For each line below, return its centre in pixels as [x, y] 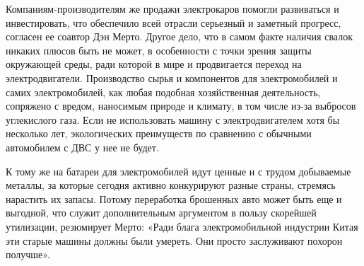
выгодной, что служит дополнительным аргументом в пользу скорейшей [161, 213]
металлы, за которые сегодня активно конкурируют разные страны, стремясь [171, 185]
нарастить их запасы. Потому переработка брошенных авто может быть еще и [174, 198]
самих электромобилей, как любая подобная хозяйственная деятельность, [163, 92]
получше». [28, 254]
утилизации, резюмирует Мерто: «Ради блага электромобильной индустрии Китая [182, 226]
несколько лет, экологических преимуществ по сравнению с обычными [159, 133]
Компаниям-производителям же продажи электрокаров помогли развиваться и [172, 8]
